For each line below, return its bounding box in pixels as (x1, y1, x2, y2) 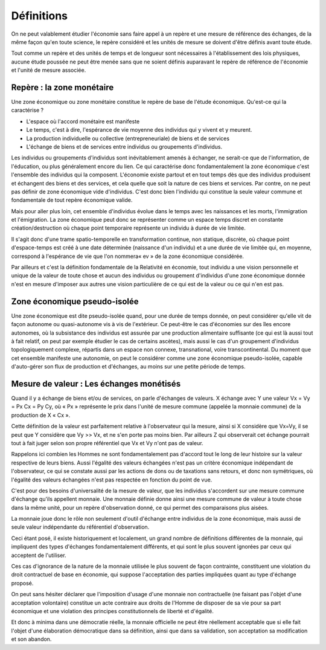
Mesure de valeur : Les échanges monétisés (11, 378, 181, 389)
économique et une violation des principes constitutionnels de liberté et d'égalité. (11, 607, 214, 614)
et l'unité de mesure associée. (11, 66, 86, 74)
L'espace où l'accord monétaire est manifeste (26, 118, 140, 125)
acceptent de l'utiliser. (11, 552, 66, 559)
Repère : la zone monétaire (11, 82, 114, 92)
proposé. (11, 579, 34, 587)
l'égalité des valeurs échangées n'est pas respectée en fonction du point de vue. (11, 476, 213, 483)
